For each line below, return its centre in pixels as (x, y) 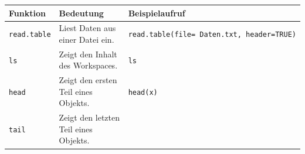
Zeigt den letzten (89, 117)
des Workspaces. (88, 65)
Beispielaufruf (157, 13)
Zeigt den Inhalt (88, 54)
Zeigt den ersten (88, 80)
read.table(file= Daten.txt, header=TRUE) (212, 35)
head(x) (143, 92)
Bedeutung (81, 13)
